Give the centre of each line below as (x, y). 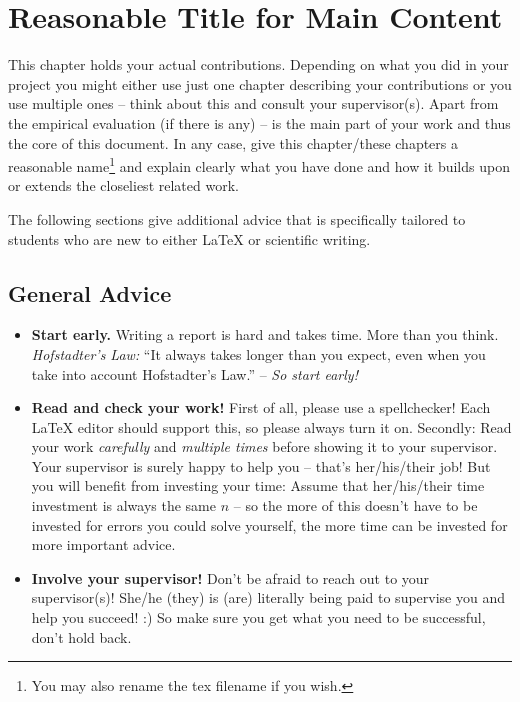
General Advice (90, 292)
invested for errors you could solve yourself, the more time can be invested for (269, 524)
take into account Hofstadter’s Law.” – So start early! (194, 373)
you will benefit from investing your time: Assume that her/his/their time (258, 485)
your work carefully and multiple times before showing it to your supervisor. (264, 446)
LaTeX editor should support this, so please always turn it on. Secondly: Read (271, 426)
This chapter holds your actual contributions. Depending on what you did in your (258, 64)
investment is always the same (123, 505)
